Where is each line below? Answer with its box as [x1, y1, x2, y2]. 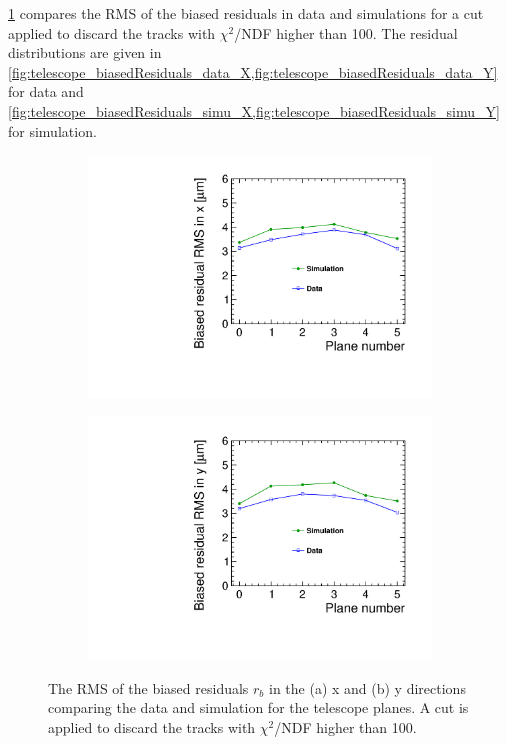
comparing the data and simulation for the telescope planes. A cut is [48, 697, 469, 718]
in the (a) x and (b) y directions [268, 677, 466, 698]
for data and [8, 81, 84, 102]
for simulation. [8, 120, 97, 141]
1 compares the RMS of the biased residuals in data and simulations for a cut [8, 3, 484, 23]
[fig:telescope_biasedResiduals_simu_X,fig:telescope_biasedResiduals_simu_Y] [8, 100, 500, 121]
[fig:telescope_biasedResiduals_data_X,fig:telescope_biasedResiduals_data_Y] [8, 61, 498, 82]
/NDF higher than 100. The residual [234, 22, 458, 43]
